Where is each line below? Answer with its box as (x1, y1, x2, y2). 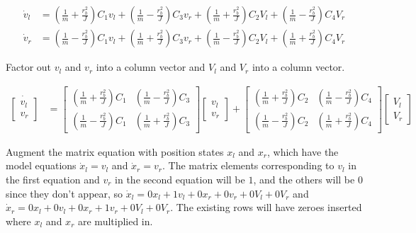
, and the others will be (253, 171, 355, 186)
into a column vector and (96, 59, 206, 74)
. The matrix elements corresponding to (162, 158, 335, 173)
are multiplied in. (77, 213, 153, 228)
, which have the (267, 144, 339, 159)
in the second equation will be (115, 171, 245, 186)
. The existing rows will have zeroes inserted (170, 200, 362, 215)
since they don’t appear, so (6, 186, 123, 200)
